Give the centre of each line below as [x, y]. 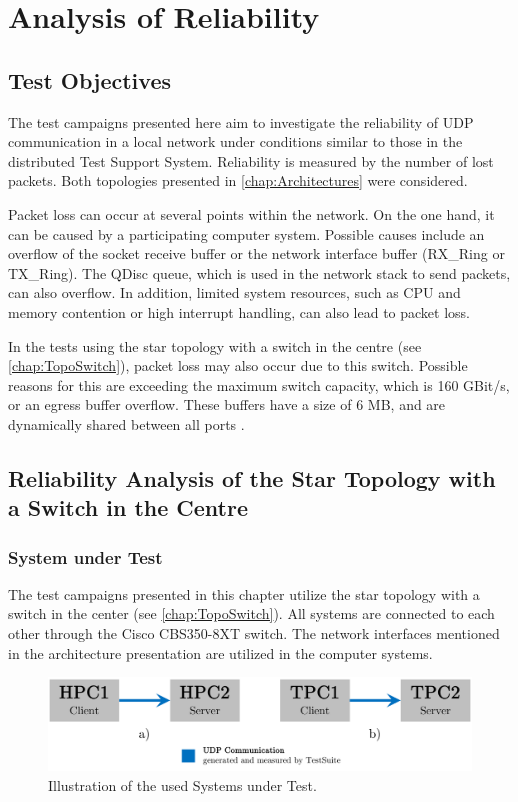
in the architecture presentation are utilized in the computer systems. [220, 652]
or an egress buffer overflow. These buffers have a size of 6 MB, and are [227, 404]
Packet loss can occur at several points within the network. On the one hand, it [251, 213]
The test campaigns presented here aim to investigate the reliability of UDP [241, 121]
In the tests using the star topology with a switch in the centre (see [215, 345]
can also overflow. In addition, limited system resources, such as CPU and [234, 292]
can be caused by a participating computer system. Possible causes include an [246, 233]
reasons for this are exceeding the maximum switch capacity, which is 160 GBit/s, [259, 384]
